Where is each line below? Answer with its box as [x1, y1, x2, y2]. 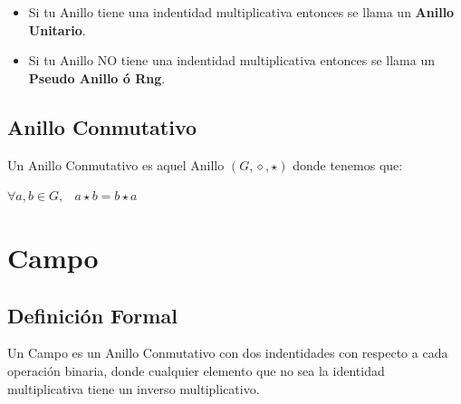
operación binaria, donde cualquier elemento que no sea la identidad [7, 361, 385, 380]
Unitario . [28, 20, 86, 39]
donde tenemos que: [293, 155, 403, 174]
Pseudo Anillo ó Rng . [28, 68, 166, 87]
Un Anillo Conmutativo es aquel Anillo [7, 155, 225, 174]
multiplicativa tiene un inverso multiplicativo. [7, 379, 260, 398]
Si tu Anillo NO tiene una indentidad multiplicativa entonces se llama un [28, 51, 435, 70]
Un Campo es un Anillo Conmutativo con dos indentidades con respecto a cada [7, 343, 448, 362]
